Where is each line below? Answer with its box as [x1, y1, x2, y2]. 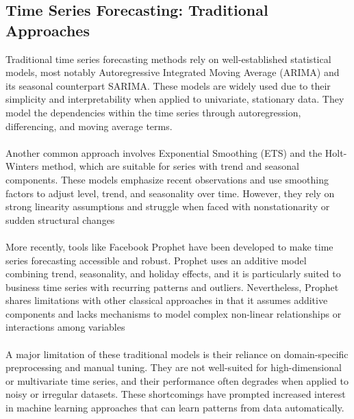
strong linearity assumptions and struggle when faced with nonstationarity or [5, 199, 330, 214]
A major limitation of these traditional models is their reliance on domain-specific [5, 346, 349, 361]
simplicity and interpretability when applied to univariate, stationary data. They [5, 92, 344, 106]
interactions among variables [5, 320, 125, 334]
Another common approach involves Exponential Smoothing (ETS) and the [5, 145, 323, 160]
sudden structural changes [5, 212, 115, 227]
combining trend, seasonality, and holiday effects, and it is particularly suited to [5, 266, 341, 281]
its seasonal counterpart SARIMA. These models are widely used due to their [5, 78, 331, 92]
